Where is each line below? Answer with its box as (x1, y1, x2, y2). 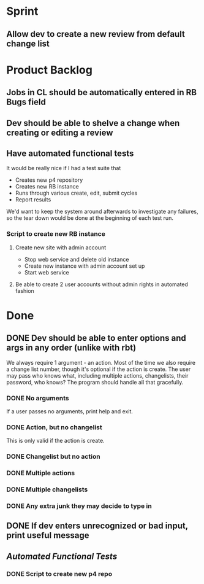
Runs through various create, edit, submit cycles (15, 189, 138, 197)
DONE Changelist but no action (6, 453, 100, 461)
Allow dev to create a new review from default (6, 29, 185, 39)
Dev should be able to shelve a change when (6, 118, 180, 128)
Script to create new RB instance (6, 230, 105, 238)
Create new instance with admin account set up (24, 262, 145, 270)
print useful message (6, 530, 89, 541)
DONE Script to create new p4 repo (6, 569, 112, 578)
